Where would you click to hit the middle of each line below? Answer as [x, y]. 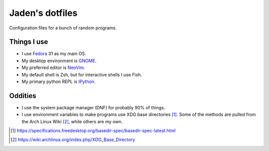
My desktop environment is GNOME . [59, 61]
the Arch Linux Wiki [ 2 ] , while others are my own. [72, 121]
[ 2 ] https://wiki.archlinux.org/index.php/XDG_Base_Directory [73, 140]
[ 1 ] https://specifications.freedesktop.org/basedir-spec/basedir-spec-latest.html [93, 131]
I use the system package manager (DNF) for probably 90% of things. [93, 107]
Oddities [23, 96]
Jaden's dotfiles [43, 13]
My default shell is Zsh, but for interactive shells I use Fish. [82, 75]
